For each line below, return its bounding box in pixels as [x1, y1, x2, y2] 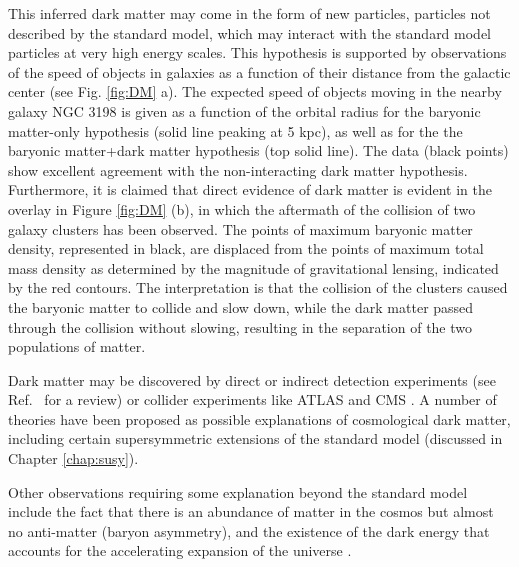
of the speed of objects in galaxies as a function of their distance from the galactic [8, 61, 511, 82]
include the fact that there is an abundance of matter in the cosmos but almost [8, 501, 494, 522]
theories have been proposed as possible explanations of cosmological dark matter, [8, 408, 511, 429]
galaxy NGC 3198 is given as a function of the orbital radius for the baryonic [8, 100, 481, 121]
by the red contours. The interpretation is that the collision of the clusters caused [8, 277, 508, 298]
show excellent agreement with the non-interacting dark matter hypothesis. [8, 159, 468, 180]
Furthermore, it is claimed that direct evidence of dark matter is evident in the [8, 179, 492, 200]
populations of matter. [8, 336, 146, 357]
